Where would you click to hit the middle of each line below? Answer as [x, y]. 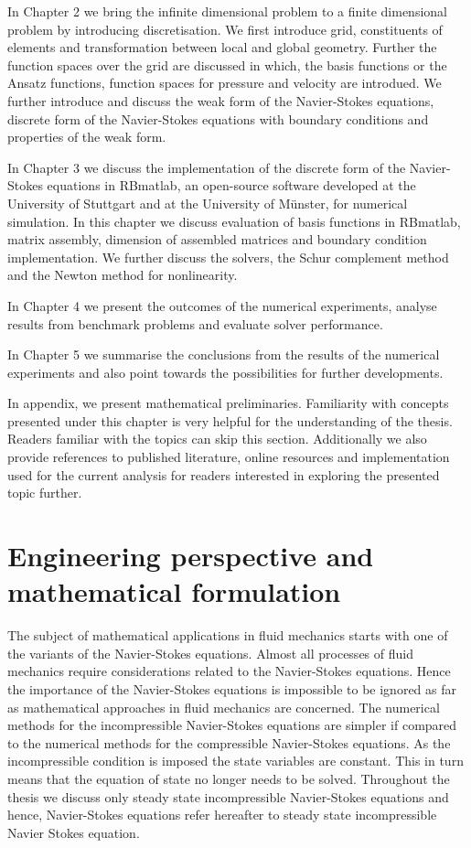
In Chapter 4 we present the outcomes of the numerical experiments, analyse [222, 305]
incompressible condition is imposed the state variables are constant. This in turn [235, 761]
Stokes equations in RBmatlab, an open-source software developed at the [212, 185]
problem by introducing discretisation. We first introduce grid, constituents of [225, 29]
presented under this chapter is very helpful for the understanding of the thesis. [230, 420]
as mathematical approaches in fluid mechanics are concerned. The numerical [224, 707]
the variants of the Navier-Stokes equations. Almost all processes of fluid [210, 653]
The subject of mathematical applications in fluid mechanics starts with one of [228, 635]
